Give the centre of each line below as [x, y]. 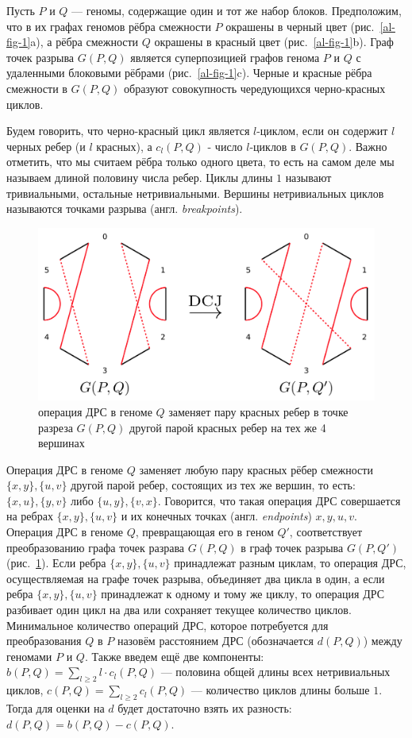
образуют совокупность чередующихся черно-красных [255, 88]
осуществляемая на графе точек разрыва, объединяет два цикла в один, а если [196, 578]
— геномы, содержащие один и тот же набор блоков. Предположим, [237, 10]
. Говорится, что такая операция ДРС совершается [279, 500]
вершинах [62, 443]
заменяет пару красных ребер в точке [258, 411]
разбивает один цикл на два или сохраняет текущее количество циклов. [179, 610]
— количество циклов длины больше [280, 690]
